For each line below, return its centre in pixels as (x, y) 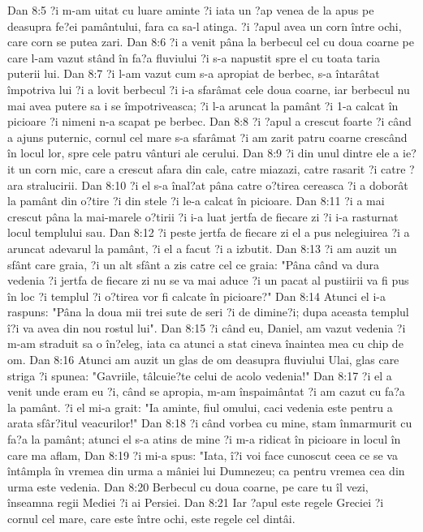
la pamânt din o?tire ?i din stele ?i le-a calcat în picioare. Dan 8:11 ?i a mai (196, 201)
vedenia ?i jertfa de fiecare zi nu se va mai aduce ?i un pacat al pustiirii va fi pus (208, 280)
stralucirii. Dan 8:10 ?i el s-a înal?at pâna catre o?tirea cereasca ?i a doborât (218, 184)
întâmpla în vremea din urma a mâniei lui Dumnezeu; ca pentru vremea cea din (206, 471)
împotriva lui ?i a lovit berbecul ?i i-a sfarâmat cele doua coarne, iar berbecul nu (209, 89)
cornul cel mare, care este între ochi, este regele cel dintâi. (151, 518)
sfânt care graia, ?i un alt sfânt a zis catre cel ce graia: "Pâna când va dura (194, 264)
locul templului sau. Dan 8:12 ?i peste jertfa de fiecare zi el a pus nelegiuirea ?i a (209, 232)
